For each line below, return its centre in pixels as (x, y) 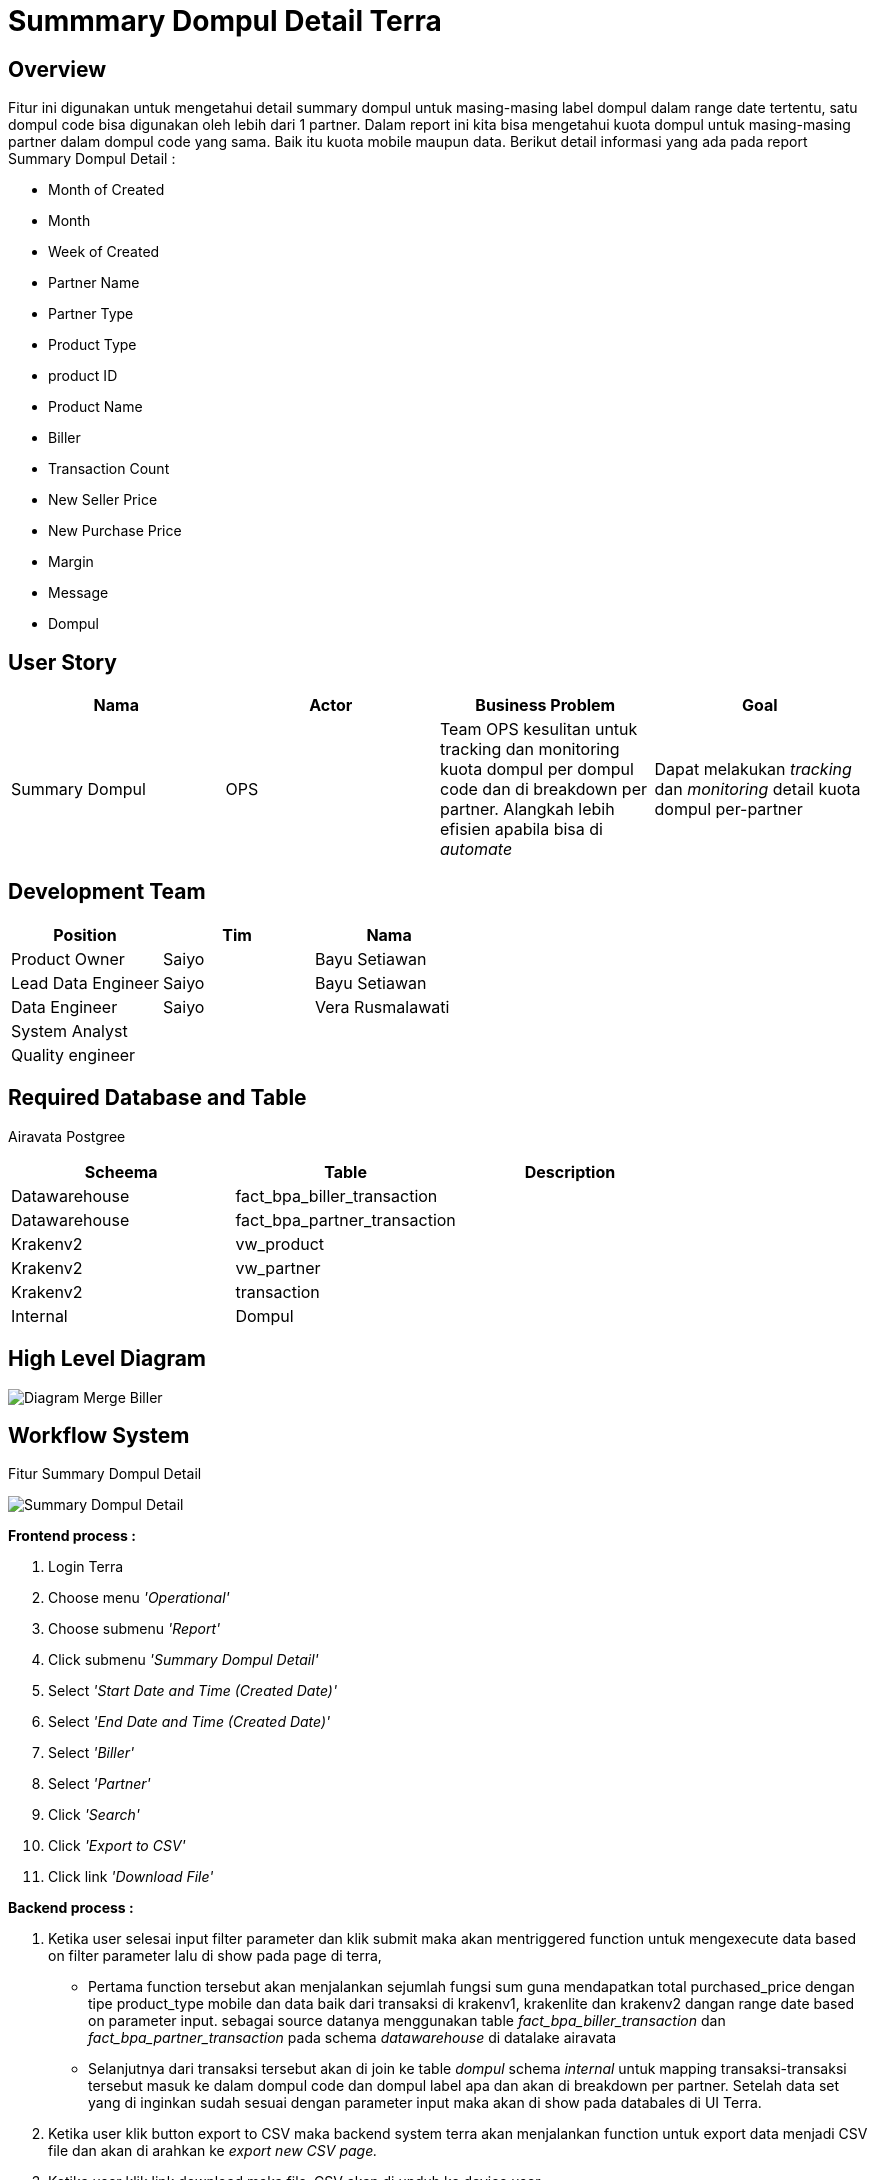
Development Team (107, 892)
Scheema (121, 1171)
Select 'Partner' (99, 1784)
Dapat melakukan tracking (753, 769)
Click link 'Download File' (131, 1877)
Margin (71, 562)
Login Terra (86, 1567)
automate (476, 849)
